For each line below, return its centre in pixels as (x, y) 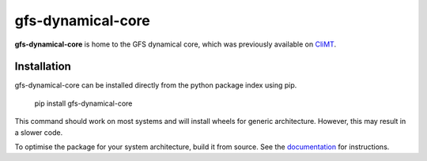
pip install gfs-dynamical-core (83, 103)
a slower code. (39, 132)
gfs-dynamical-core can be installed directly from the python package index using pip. (156, 85)
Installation (43, 67)
